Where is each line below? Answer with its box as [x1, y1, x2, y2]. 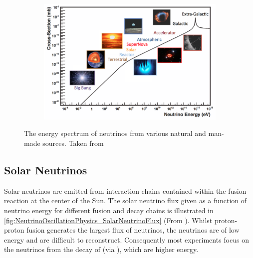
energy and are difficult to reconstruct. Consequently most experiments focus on [4, 234, 249, 245]
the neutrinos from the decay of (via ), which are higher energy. [4, 244, 199, 255]
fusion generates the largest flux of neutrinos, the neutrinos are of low [26, 225, 240, 235]
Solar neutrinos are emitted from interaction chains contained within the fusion [4, 185, 247, 196]
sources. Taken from [42, 137, 104, 148]
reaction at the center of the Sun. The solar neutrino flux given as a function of [4, 195, 247, 206]
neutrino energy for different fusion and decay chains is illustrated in [4, 205, 214, 215]
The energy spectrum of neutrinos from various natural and [24, 128, 206, 138]
